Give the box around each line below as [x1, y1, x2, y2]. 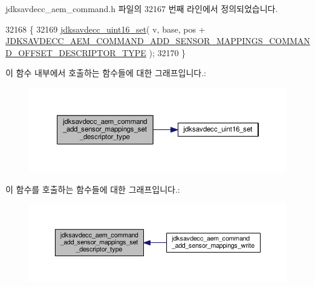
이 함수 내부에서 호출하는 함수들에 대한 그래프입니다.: [5, 66, 206, 79]
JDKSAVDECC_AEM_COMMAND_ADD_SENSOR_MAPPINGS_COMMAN [5, 34, 310, 47]
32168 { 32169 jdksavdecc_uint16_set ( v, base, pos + [5, 22, 206, 35]
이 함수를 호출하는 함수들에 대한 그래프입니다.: [5, 182, 180, 195]
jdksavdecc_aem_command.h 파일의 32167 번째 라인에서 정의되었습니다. [5, 2, 278, 15]
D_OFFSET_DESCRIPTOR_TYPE [5, 46, 146, 59]
